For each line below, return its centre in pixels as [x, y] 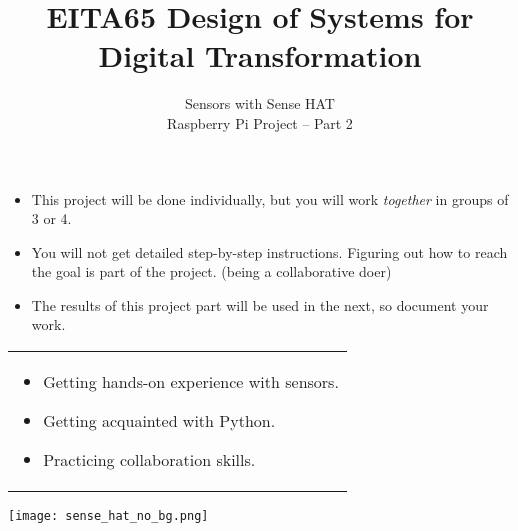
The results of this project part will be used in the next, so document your [260, 304]
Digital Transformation [260, 55]
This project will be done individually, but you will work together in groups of [270, 198]
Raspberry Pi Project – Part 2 [260, 122]
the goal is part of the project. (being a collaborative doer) [211, 271]
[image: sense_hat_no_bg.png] [108, 516]
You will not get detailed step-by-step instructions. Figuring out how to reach [269, 251]
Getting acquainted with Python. [159, 421]
